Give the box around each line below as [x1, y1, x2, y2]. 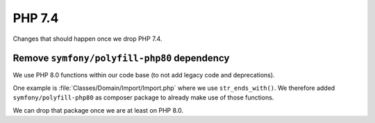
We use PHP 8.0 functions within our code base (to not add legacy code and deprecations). [12, 71, 275, 79]
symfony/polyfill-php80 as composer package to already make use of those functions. [12, 93, 274, 102]
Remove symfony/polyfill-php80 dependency [12, 53, 230, 64]
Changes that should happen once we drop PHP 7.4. [12, 35, 162, 43]
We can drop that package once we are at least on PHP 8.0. [12, 106, 184, 114]
